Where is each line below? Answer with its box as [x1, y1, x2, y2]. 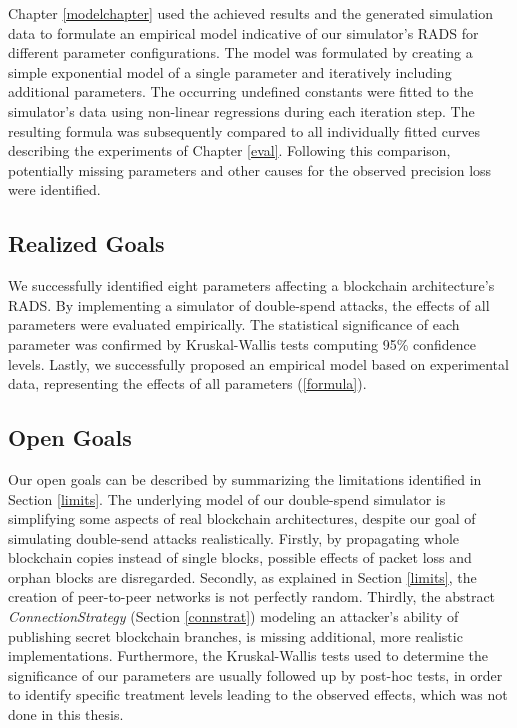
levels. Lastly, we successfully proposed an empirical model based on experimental [8, 353, 509, 374]
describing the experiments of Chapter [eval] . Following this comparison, [8, 140, 451, 161]
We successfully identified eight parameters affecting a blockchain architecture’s [8, 275, 495, 296]
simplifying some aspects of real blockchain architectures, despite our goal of [8, 508, 476, 529]
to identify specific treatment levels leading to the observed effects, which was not [8, 684, 508, 705]
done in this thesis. [8, 704, 124, 725]
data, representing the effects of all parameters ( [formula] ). [8, 373, 367, 394]
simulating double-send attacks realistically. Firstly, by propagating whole [8, 527, 460, 548]
